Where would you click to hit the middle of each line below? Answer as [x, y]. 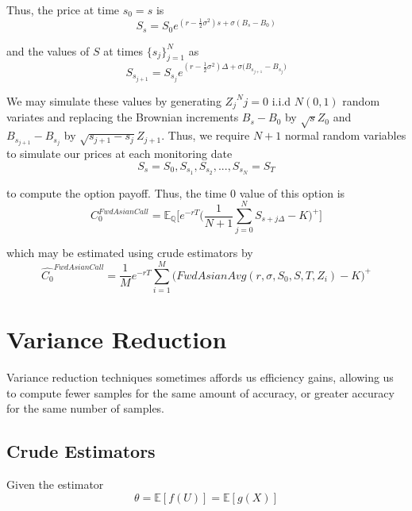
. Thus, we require [206, 135]
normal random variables [345, 135]
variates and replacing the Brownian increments [123, 117]
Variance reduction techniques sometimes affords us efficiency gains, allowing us [200, 377]
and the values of [48, 50]
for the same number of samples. [86, 408]
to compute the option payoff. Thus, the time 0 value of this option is [176, 192]
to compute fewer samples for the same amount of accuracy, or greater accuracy [200, 392]
